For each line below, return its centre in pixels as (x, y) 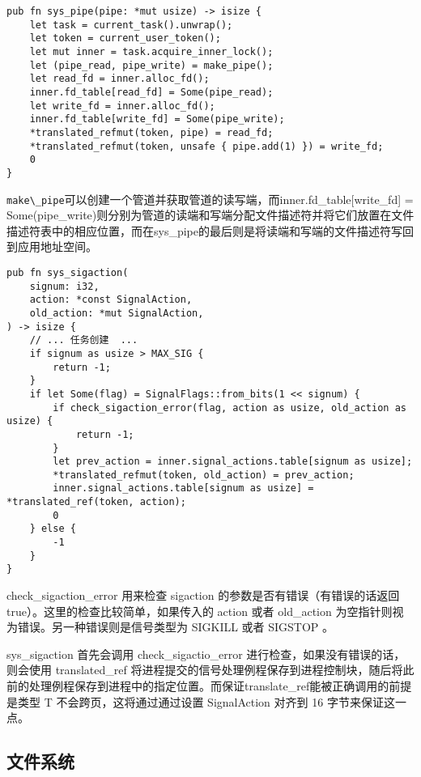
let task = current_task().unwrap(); (131, 25)
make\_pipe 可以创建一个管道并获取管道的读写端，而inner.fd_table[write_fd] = (210, 199)
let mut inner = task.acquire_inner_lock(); (151, 51)
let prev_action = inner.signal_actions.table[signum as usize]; (233, 462)
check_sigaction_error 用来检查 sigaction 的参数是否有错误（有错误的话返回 (203, 595)
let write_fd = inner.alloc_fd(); (122, 106)
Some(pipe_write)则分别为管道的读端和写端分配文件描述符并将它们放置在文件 (210, 215)
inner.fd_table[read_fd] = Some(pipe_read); (151, 92)
